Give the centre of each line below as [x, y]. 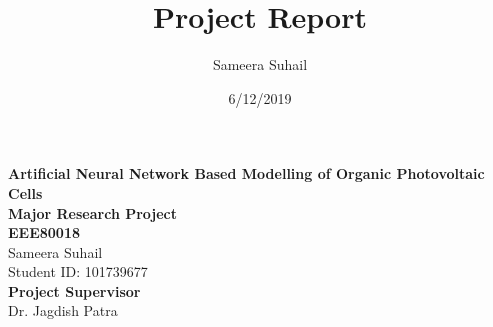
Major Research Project [93, 212]
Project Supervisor [74, 290]
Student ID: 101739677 [78, 271]
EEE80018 [44, 232]
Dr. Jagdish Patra [63, 310]
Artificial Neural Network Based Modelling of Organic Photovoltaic [246, 173]
